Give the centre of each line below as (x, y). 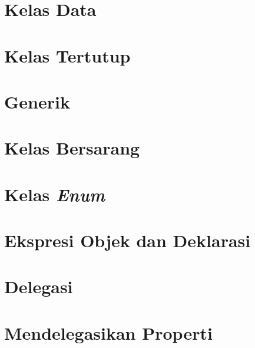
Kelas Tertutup (67, 55)
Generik (37, 101)
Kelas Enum (55, 194)
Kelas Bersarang (72, 148)
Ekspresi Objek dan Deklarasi (127, 240)
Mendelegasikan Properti (108, 332)
